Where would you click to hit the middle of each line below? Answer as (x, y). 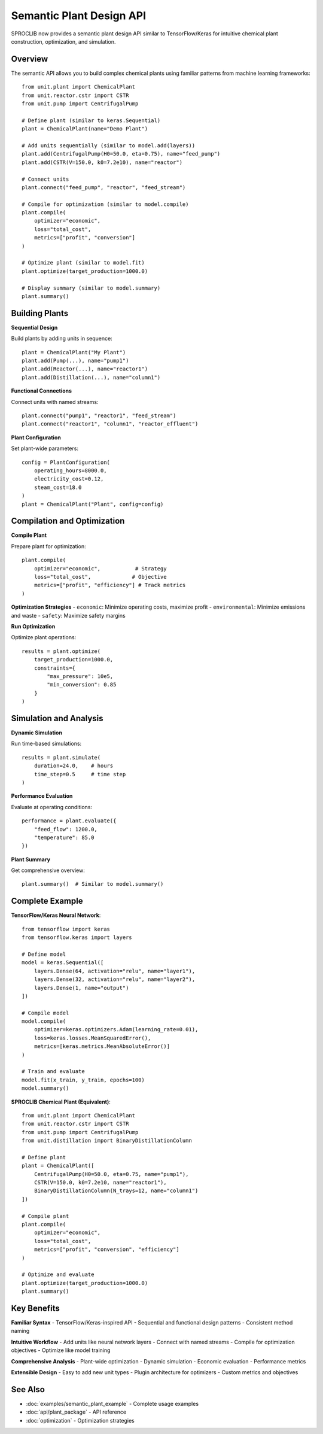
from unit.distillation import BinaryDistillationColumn (107, 1141)
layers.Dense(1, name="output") (81, 988)
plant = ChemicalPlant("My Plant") (74, 352)
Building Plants (40, 313)
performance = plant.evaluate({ (69, 821)
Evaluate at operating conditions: (52, 807)
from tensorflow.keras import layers (77, 938)
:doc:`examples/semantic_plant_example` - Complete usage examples (112, 1403)
